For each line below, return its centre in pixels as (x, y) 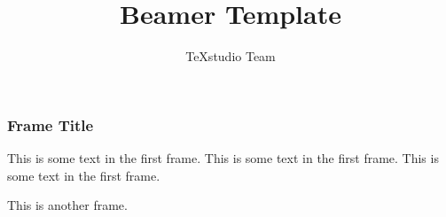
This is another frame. (67, 205)
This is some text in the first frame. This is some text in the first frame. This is (223, 158)
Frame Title (51, 124)
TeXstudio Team (231, 56)
